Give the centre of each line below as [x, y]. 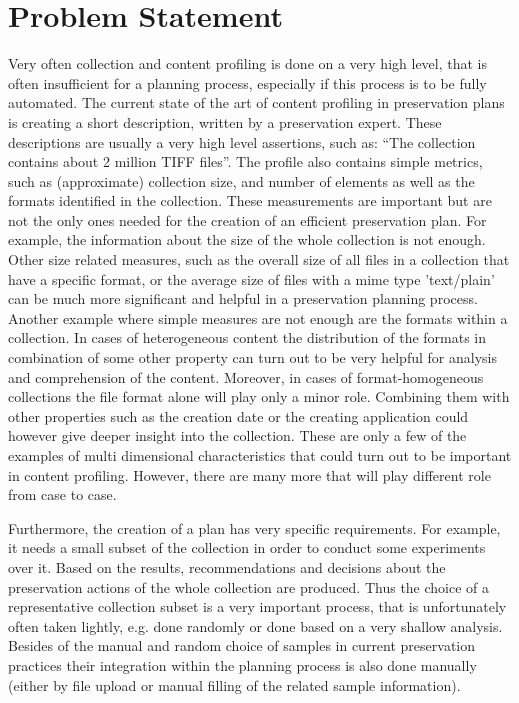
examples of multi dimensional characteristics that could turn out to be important [260, 455]
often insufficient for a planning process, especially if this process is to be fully [247, 82]
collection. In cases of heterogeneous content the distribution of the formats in [247, 337]
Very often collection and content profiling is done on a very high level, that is [248, 63]
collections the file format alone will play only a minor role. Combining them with [259, 396]
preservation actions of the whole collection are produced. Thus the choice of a [249, 586]
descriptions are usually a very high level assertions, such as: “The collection [242, 141]
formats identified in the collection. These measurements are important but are [250, 200]
